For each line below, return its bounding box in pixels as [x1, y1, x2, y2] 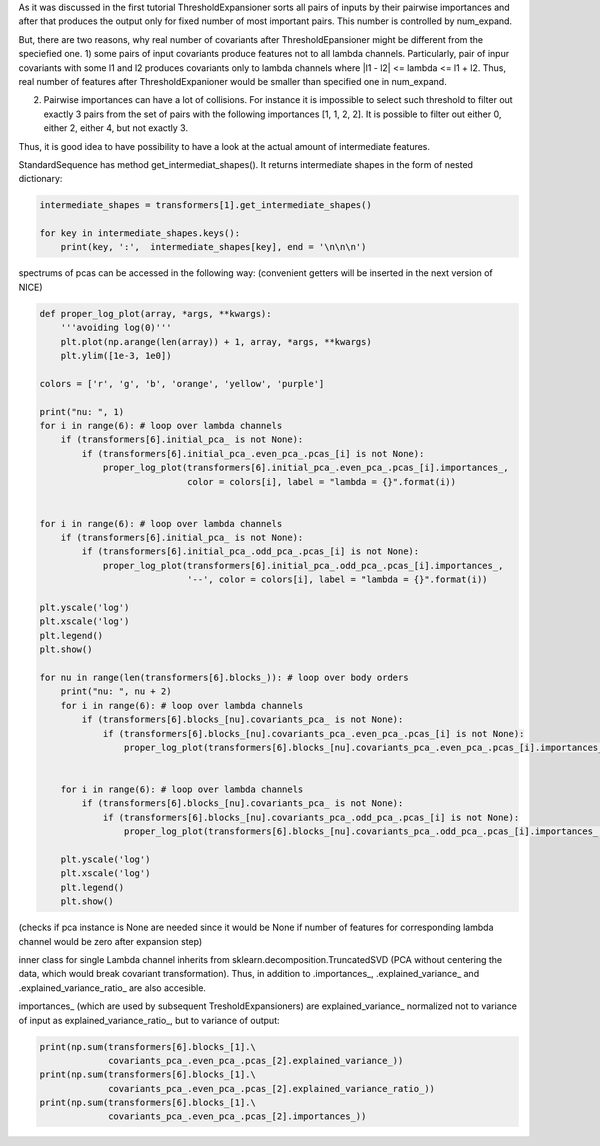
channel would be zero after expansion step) [18, 935, 203, 947]
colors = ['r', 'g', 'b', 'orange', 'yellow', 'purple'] [39, 378, 325, 389]
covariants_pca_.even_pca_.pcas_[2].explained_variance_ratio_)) [108, 1083, 435, 1094]
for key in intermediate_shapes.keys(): [39, 228, 240, 239]
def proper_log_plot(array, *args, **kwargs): [39, 308, 272, 319]
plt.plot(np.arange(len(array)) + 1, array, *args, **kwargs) [60, 336, 372, 347]
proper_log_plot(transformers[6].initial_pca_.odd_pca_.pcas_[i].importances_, [102, 560, 504, 571]
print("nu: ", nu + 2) [60, 686, 172, 697]
